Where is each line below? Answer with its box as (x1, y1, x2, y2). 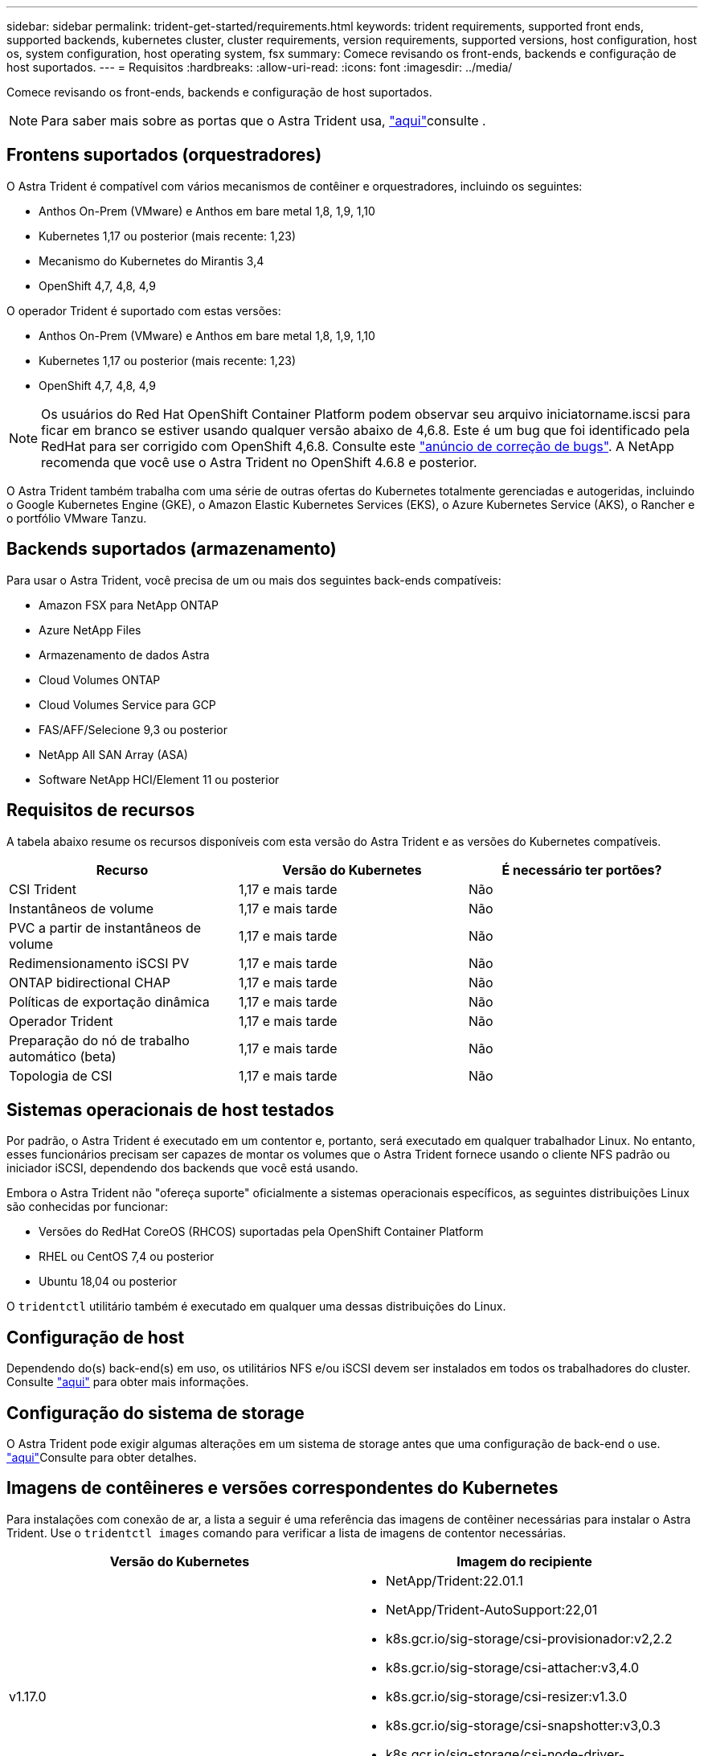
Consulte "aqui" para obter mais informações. (6, 1375, 249, 1389)
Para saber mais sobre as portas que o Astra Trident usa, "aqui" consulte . (41, 113, 486, 129)
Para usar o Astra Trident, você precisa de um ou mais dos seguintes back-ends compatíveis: (6, 572, 501, 587)
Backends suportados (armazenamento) (6, 539, 337, 560)
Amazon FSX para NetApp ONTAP (39, 597, 219, 612)
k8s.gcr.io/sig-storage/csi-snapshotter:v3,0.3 (386, 1717, 661, 1733)
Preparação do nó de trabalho (9, 1032, 190, 1048)
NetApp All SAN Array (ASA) (39, 747, 188, 761)
